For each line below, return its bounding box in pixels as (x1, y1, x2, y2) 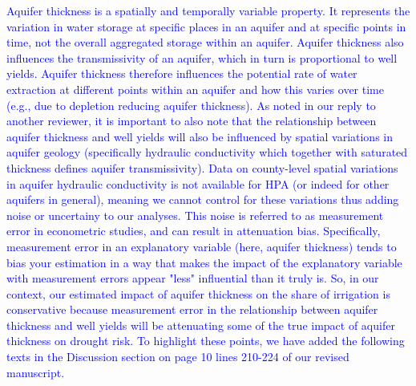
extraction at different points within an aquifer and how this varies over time (6, 80, 384, 97)
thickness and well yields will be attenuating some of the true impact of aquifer (6, 316, 395, 333)
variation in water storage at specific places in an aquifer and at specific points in (6, 18, 406, 35)
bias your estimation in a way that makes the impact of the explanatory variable (6, 254, 402, 270)
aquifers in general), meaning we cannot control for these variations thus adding (6, 191, 399, 208)
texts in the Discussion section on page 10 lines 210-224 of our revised (6, 348, 349, 365)
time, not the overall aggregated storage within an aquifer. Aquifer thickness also (6, 34, 404, 51)
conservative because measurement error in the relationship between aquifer (6, 301, 378, 318)
